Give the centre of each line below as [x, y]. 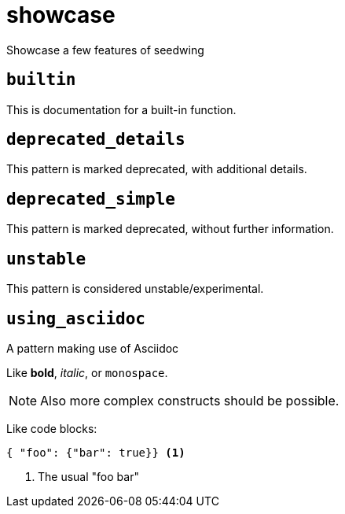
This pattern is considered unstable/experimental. [135, 289]
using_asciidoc [76, 318]
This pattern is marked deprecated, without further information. [170, 229]
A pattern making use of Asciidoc [93, 348]
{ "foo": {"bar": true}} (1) [96, 452]
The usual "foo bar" [88, 476]
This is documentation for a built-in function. [121, 109]
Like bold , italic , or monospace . [87, 372]
